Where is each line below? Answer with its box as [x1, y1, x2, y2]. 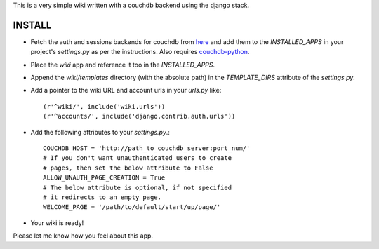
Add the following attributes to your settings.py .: [30, 128, 170, 136]
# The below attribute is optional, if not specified [43, 183, 232, 191]
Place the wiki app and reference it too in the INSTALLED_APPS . [30, 60, 215, 69]
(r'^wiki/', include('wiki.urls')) [43, 102, 166, 110]
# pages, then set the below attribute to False [43, 163, 213, 172]
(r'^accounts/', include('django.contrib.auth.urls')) [43, 112, 236, 121]
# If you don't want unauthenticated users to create [43, 154, 232, 162]
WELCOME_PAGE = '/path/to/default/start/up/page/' [43, 203, 221, 211]
